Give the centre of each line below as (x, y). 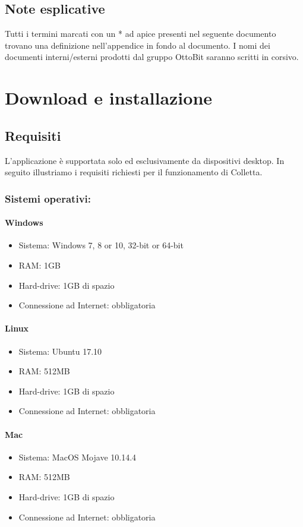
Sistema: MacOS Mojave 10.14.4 (78, 457)
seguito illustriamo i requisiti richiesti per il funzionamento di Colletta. (134, 172)
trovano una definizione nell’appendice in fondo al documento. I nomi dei (138, 45)
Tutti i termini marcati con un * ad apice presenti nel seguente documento (141, 34)
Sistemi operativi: (48, 198)
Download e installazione (109, 98)
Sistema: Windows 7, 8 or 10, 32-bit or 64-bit (101, 245)
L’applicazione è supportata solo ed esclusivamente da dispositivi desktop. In (145, 160)
